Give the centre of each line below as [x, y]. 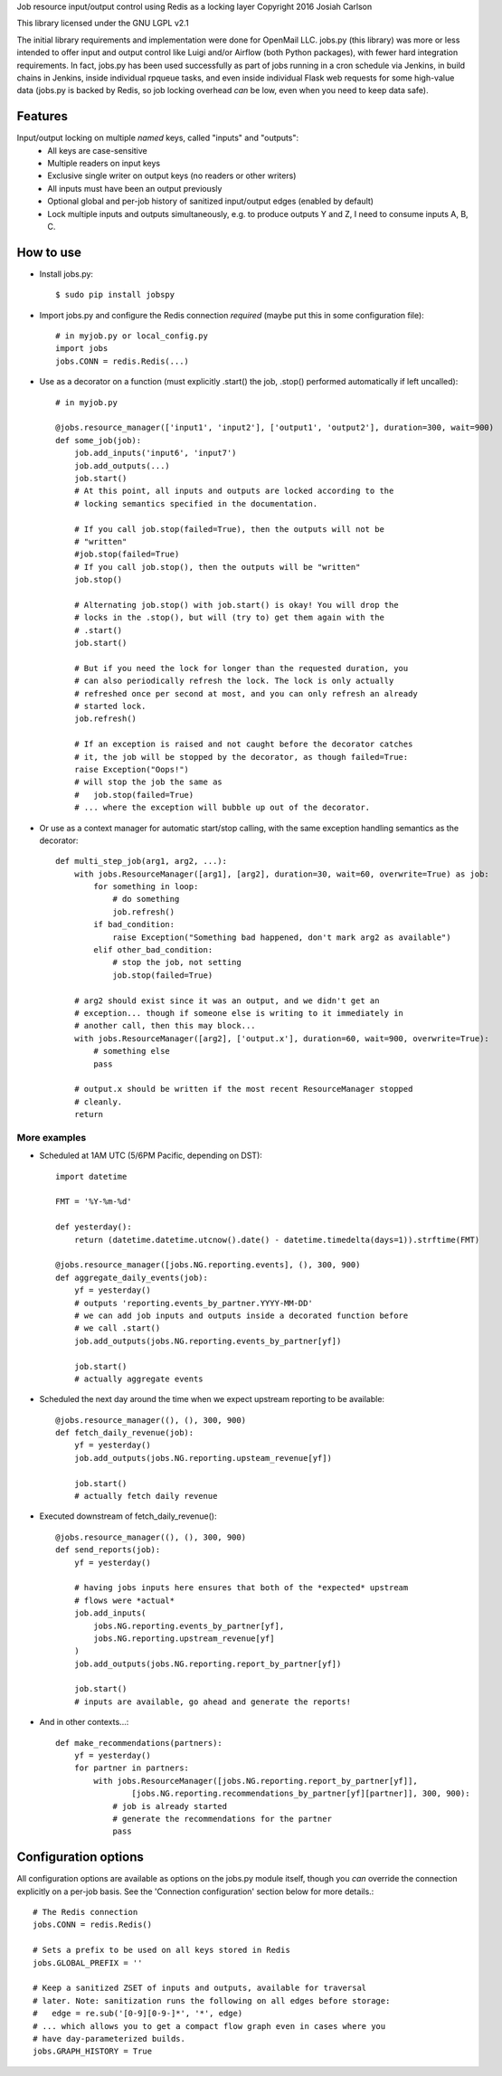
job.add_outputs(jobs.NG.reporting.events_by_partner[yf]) [208, 1341]
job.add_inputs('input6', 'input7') [155, 453]
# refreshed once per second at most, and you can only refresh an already [246, 693]
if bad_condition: [134, 924]
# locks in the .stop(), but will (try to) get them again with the [229, 618]
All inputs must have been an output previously [135, 188]
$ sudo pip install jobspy [115, 295]
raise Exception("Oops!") [132, 769]
